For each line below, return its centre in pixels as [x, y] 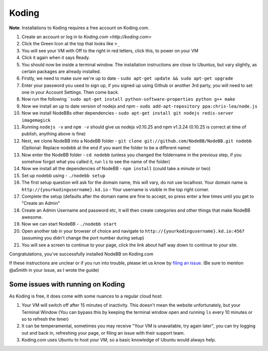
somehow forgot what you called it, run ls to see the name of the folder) [96, 162]
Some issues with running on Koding [67, 284]
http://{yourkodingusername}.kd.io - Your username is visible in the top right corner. [115, 189]
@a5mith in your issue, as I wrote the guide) [54, 270]
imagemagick [36, 120]
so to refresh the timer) [45, 319]
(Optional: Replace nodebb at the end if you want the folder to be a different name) [106, 148]
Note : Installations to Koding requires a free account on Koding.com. [79, 28]
